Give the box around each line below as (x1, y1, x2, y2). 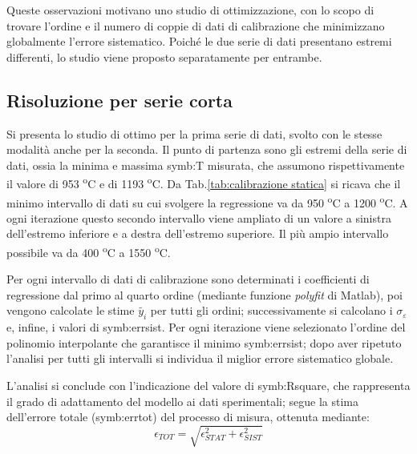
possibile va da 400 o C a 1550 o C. (6, 242, 171, 260)
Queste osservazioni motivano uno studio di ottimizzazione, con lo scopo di (6, 2, 374, 18)
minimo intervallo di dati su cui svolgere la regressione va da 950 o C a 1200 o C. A (6, 191, 408, 211)
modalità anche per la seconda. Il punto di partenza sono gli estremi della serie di (6, 141, 407, 158)
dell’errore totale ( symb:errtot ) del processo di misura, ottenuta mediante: (6, 408, 370, 425)
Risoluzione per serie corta (6, 87, 233, 112)
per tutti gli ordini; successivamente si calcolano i (150, 302, 393, 319)
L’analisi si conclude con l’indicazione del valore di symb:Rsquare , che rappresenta (6, 377, 411, 394)
